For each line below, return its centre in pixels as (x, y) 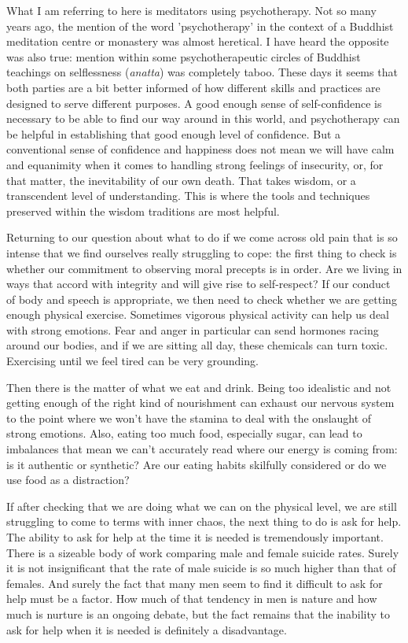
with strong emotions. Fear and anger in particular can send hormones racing (193, 329)
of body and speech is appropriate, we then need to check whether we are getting (202, 299)
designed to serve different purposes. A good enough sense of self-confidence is (194, 103)
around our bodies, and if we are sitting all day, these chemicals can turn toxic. (197, 345)
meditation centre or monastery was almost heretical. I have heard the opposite (198, 41)
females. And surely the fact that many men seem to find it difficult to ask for (195, 583)
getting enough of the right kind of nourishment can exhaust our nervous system (200, 403)
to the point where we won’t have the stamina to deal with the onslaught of (189, 418)
